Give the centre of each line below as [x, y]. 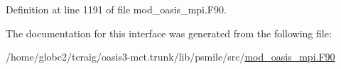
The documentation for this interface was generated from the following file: [169, 33]
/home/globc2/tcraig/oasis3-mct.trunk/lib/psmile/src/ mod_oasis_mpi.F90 [170, 57]
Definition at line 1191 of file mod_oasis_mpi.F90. [116, 9]
